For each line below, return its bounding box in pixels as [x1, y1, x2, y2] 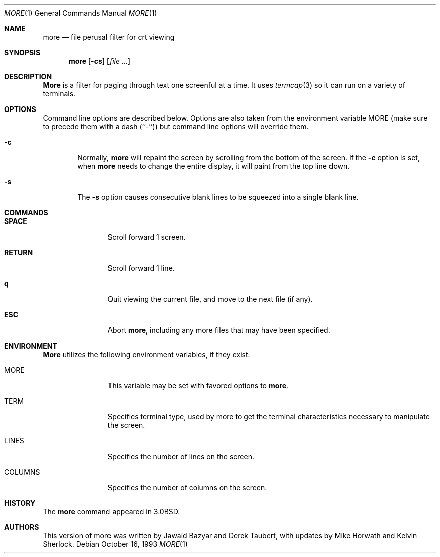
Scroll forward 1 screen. [107, 233, 186, 241]
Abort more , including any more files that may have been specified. [107, 326, 331, 335]
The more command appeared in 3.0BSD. [43, 507, 180, 516]
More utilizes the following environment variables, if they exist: [43, 350, 250, 359]
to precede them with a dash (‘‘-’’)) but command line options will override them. [43, 122, 309, 131]
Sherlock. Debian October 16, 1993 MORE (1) [43, 540, 188, 548]
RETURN [4, 248, 33, 257]
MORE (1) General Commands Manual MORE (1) [4, 9, 157, 17]
